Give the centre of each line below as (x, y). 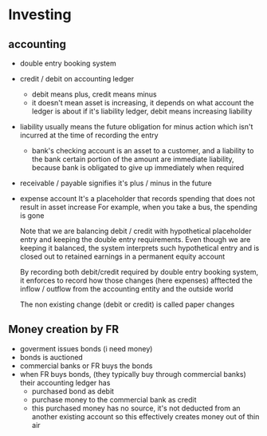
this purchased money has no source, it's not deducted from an (136, 408)
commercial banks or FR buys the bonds (86, 366)
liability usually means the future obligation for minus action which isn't (136, 127)
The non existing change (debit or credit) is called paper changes (127, 304)
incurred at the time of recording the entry (89, 135)
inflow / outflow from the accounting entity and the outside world (126, 289)
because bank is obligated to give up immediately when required (138, 168)
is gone (32, 216)
